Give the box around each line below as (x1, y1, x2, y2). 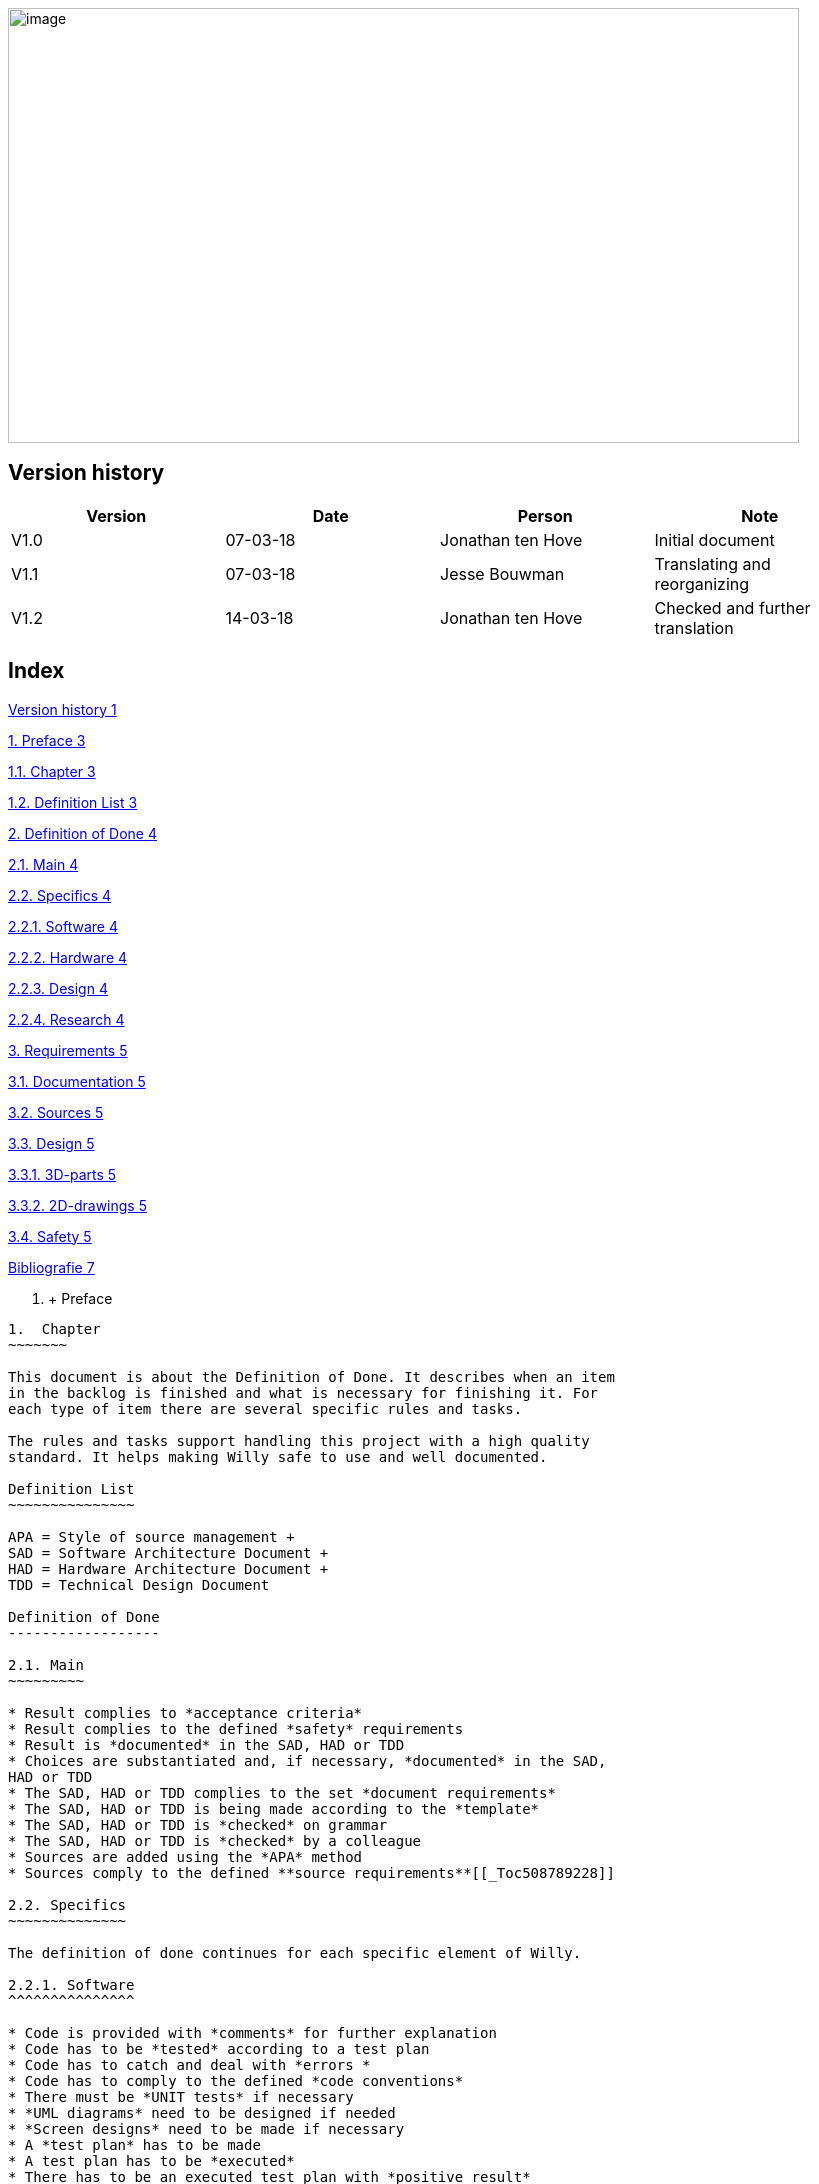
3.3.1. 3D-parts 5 (8, 1165, 117, 1183)
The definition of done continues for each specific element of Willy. (8, 1944, 582, 1961)
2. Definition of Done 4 (8, 824, 158, 842)
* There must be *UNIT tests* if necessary (8, 2088, 354, 2105)
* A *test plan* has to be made (8, 2136, 261, 2153)
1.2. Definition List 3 (8, 793, 138, 811)
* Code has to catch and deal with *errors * (8, 2056, 371, 2073)
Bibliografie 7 (8, 1258, 95, 1276)
